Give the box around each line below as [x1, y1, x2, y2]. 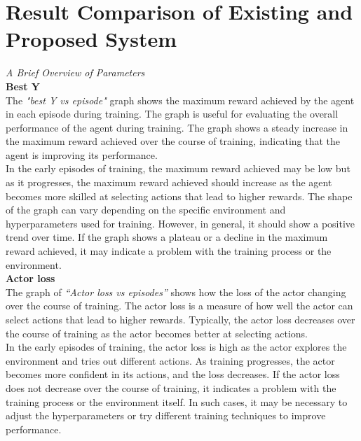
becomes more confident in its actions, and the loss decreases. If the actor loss [6, 367, 340, 381]
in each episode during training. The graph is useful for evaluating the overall [6, 106, 339, 121]
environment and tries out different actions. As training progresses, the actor [6, 353, 335, 367]
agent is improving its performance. [6, 147, 158, 162]
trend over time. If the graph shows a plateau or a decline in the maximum [6, 230, 328, 244]
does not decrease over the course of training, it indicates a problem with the [6, 380, 336, 395]
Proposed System [6, 24, 177, 53]
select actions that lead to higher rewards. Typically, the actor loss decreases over [6, 312, 355, 326]
